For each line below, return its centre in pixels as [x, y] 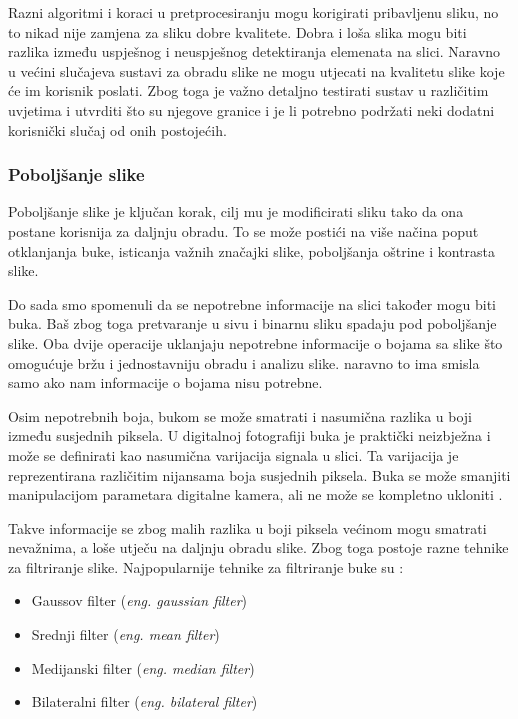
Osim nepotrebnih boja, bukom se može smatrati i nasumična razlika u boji [240, 415]
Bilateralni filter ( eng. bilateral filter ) [144, 701]
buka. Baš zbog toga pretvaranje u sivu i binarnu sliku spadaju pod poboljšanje [252, 323]
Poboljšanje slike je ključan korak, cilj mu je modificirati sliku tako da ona [236, 211]
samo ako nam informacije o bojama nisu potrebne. [165, 382]
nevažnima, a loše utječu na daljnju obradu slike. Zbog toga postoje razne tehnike [258, 547]
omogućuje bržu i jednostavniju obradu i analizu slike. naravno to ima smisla [244, 362]
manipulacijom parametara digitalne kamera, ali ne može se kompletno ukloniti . [255, 494]
